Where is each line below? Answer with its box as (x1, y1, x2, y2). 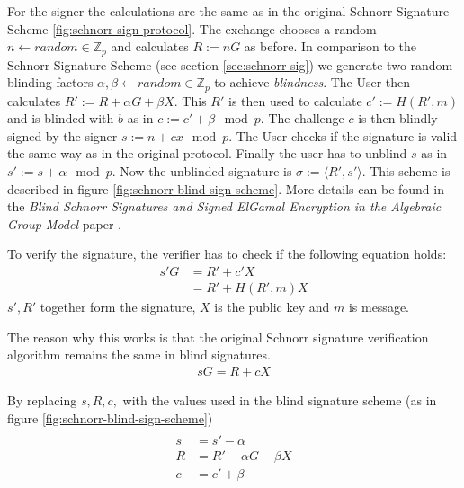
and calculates (111, 37, 189, 56)
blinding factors (7, 73, 94, 92)
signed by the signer (7, 126, 118, 145)
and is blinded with (7, 109, 114, 128)
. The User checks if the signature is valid (228, 126, 458, 145)
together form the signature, (40, 297, 196, 316)
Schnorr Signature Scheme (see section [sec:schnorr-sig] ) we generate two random (7, 55, 453, 74)
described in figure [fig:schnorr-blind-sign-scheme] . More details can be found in (7, 179, 444, 198)
